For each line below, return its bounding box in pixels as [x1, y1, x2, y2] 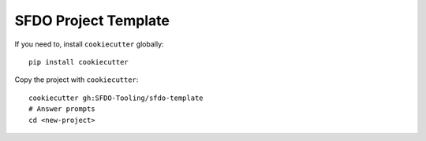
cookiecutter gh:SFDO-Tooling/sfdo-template [28, 93, 204, 102]
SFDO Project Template [14, 12, 170, 29]
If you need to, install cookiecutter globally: [14, 39, 165, 49]
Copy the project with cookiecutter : [14, 75, 139, 84]
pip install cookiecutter [28, 58, 129, 66]
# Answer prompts [28, 105, 95, 113]
